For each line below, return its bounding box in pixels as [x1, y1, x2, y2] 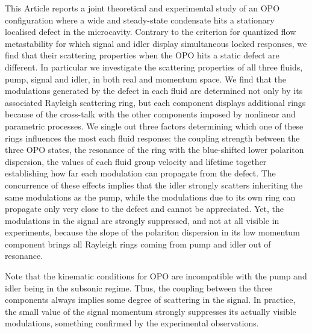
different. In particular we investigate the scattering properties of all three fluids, [5, 60, 303, 73]
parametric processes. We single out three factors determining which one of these [5, 119, 304, 132]
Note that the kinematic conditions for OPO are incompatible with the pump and [5, 270, 307, 282]
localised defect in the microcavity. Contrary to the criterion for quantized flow [5, 25, 296, 38]
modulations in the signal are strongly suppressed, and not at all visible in [5, 214, 279, 226]
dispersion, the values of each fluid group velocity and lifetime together [5, 155, 267, 167]
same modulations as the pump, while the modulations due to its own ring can [5, 190, 296, 203]
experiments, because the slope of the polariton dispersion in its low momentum [5, 226, 300, 238]
